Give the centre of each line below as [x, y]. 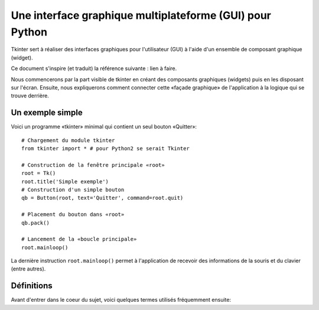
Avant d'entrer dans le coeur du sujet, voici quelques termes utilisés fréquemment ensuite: [121, 300]
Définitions [32, 286]
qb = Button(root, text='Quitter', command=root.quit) [102, 198]
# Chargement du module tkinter [68, 140]
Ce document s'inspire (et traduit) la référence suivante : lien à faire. [94, 68]
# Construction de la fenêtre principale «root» [93, 165]
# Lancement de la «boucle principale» [79, 239]
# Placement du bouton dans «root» [73, 215]
